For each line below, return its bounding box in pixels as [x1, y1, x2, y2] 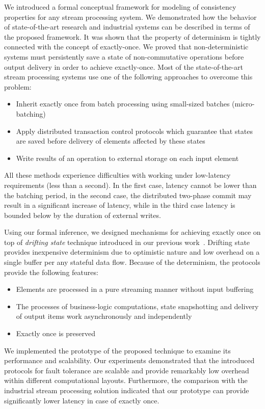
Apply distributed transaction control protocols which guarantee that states [16, 125, 253, 136]
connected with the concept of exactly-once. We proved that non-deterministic [4, 41, 249, 52]
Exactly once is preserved [16, 328, 95, 339]
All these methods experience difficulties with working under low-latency [4, 170, 231, 180]
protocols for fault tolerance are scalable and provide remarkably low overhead [4, 365, 249, 375]
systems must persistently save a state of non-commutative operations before [4, 51, 244, 62]
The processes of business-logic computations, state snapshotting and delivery [16, 301, 259, 311]
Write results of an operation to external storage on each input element [16, 152, 239, 163]
